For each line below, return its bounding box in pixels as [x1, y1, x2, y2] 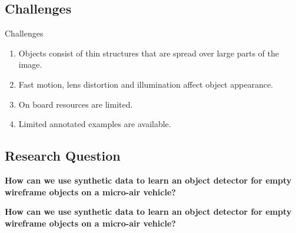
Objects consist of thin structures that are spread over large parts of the [18, 46, 279, 59]
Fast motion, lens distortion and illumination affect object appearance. [18, 78, 274, 90]
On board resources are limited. [18, 98, 133, 110]
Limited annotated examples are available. [18, 118, 171, 130]
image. [18, 58, 42, 71]
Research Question [5, 147, 121, 165]
